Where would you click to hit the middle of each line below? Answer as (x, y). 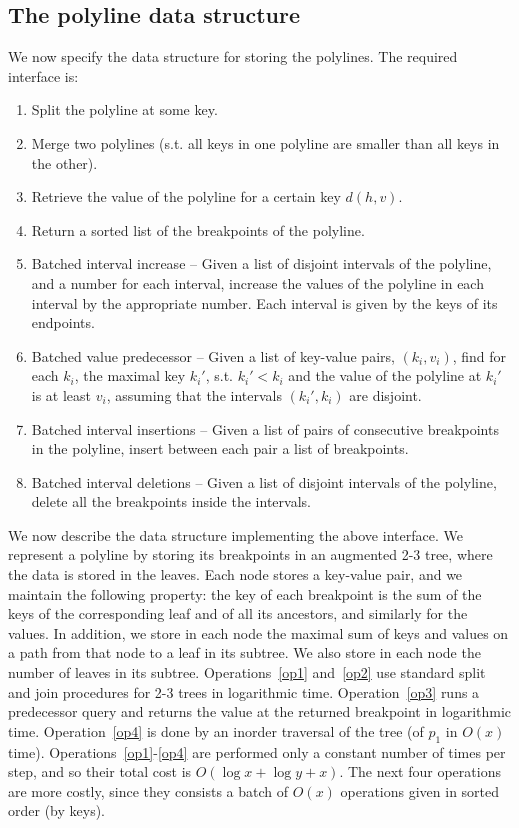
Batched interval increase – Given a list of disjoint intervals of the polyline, (261, 263)
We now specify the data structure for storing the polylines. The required (233, 56)
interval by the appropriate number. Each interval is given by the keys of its (264, 302)
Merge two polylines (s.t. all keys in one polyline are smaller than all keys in (265, 142)
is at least (61, 394)
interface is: (43, 75)
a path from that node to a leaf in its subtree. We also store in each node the (244, 652)
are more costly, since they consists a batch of (148, 790)
